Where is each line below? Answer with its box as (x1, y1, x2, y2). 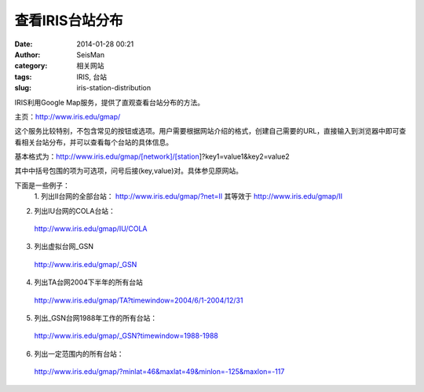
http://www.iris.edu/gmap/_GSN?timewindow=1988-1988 (34, 331, 219, 341)
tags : (14, 71, 32, 82)
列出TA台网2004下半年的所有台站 (34, 277, 143, 287)
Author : (14, 49, 41, 59)
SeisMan (76, 49, 105, 59)
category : (14, 61, 48, 71)
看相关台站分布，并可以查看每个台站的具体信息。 (14, 137, 173, 147)
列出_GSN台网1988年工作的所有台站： (34, 313, 158, 322)
